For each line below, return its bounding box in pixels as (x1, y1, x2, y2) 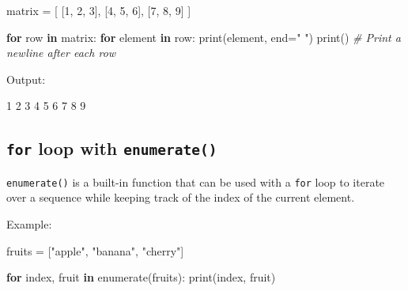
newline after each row (6, 44, 116, 61)
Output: (6, 70, 46, 87)
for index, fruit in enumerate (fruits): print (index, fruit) (6, 269, 276, 285)
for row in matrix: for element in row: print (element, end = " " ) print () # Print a (6, 28, 401, 45)
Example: (6, 216, 52, 232)
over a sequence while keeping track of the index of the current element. (6, 189, 355, 206)
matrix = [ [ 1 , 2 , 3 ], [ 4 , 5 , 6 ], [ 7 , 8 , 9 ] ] (6, 2, 191, 18)
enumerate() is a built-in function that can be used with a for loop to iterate (6, 173, 385, 190)
